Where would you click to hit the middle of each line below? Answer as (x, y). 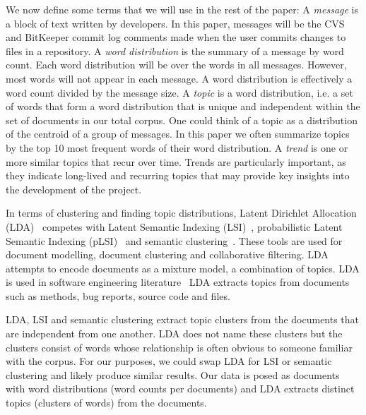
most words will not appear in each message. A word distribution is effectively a (179, 78)
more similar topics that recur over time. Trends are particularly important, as (176, 161)
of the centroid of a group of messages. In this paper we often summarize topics (178, 134)
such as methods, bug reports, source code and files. (118, 295)
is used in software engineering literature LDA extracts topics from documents (178, 282)
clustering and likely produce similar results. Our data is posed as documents (173, 374)
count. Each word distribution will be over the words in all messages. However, (176, 65)
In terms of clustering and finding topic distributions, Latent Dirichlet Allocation (181, 213)
